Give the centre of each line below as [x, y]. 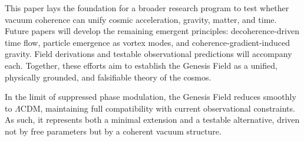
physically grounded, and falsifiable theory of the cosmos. [108, 77]
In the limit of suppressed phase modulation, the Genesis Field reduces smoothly [151, 97]
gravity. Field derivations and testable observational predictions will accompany [148, 54]
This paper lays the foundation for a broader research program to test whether [147, 8]
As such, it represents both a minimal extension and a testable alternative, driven [152, 120]
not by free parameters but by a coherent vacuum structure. [113, 131]
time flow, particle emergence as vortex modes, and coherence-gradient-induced [148, 42]
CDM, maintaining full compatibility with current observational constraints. [158, 108]
